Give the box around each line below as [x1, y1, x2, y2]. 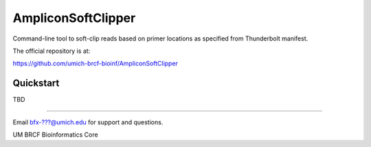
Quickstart [12, 78, 60, 89]
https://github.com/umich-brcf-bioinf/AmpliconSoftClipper [12, 59, 179, 68]
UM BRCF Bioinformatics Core [12, 131, 99, 139]
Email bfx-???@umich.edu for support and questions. [12, 117, 164, 126]
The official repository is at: [12, 47, 91, 55]
